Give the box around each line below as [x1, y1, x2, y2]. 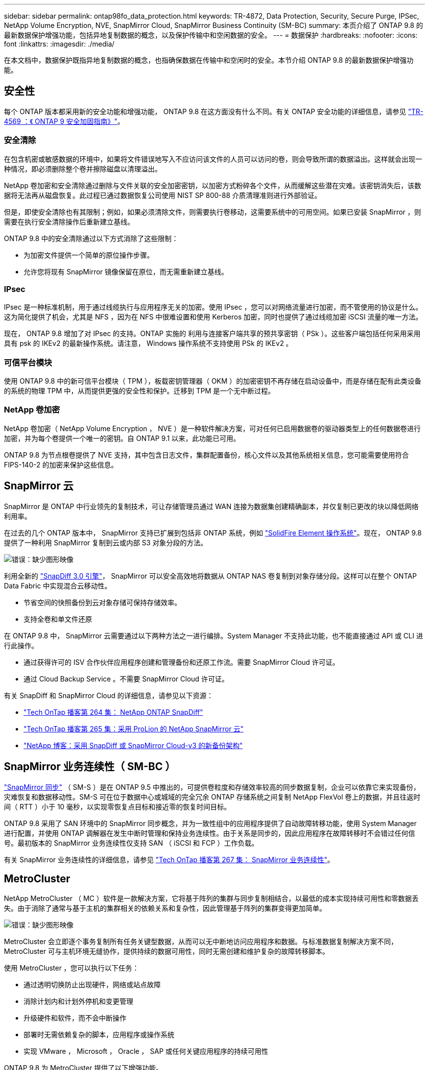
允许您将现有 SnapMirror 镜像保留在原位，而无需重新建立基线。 [24, 267, 228, 276]
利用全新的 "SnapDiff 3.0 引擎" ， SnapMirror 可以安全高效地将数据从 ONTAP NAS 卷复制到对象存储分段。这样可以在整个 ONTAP [4, 571, 417, 580]
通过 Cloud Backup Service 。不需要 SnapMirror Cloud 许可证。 [24, 674, 229, 683]
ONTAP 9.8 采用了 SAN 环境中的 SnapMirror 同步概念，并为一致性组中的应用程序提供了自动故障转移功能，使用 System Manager [4, 819, 417, 827]
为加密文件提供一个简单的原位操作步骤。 [24, 250, 154, 259]
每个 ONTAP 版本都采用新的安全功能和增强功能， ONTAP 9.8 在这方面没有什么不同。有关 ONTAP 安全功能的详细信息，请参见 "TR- [4, 107, 424, 116]
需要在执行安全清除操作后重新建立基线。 [4, 217, 134, 226]
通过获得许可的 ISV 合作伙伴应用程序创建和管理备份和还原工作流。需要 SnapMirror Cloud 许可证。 [24, 657, 339, 666]
